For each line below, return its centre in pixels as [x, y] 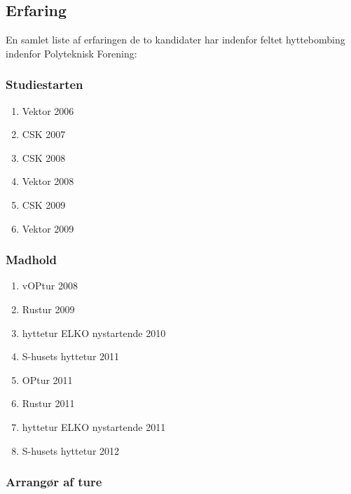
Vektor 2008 [48, 181]
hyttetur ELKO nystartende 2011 [94, 426]
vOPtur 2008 [50, 286]
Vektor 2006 [48, 110]
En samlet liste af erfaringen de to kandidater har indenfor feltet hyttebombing [175, 40]
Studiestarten [44, 84]
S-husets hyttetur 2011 [71, 356]
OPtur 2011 [47, 379]
